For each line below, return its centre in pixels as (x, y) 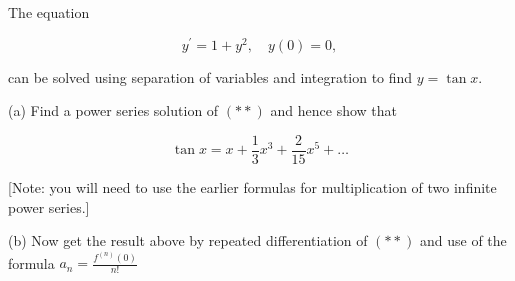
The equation (49, 12)
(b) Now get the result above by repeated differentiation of (188, 240)
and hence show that (334, 110)
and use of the (463, 240)
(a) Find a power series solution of (113, 110)
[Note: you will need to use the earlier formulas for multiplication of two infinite (252, 186)
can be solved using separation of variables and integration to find (210, 76)
